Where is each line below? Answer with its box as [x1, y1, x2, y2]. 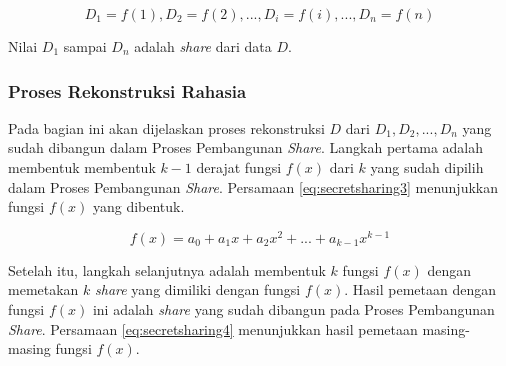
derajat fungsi [196, 157, 282, 177]
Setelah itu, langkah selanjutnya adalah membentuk [8, 259, 326, 280]
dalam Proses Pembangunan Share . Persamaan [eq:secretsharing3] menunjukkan [8, 176, 498, 197]
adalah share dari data [134, 36, 272, 56]
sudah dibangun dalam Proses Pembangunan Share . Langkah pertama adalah [8, 137, 484, 158]
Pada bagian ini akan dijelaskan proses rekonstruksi [8, 117, 325, 138]
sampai [63, 36, 107, 56]
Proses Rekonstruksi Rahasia [8, 78, 247, 103]
